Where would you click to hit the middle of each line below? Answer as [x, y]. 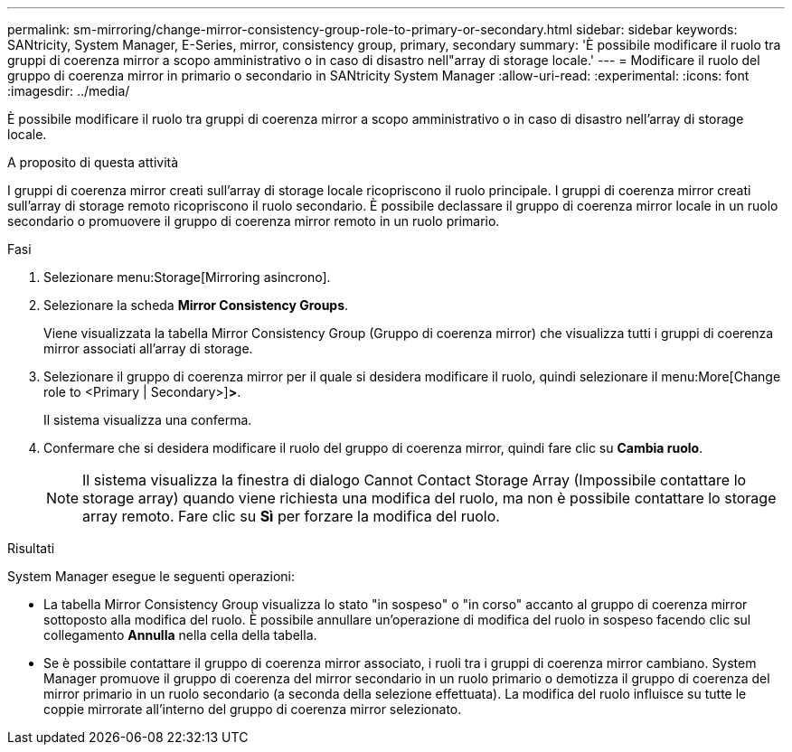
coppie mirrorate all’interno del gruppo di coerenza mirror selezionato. [253, 709]
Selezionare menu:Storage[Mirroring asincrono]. [187, 277]
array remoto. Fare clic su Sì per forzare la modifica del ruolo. [291, 516]
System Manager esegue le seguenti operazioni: [151, 576]
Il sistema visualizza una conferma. [148, 420]
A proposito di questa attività [93, 162]
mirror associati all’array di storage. [148, 348]
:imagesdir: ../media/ [69, 91]
